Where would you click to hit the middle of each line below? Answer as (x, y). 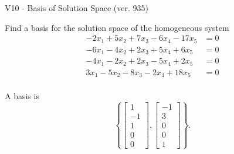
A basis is (22, 96)
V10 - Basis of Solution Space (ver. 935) (77, 8)
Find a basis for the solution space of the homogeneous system (117, 27)
